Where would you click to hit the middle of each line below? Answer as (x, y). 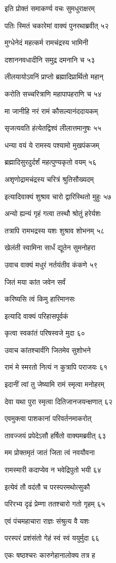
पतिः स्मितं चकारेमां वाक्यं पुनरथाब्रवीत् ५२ (57, 25)
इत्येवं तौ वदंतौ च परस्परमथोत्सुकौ (47, 486)
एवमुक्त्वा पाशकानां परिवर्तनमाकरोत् (48, 418)
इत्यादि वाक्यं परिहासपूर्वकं (36, 316)
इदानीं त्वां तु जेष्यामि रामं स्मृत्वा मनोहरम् (54, 384)
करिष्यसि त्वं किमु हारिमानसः (40, 299)
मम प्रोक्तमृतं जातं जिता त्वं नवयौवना (50, 452)
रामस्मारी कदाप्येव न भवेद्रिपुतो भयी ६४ (53, 470)
